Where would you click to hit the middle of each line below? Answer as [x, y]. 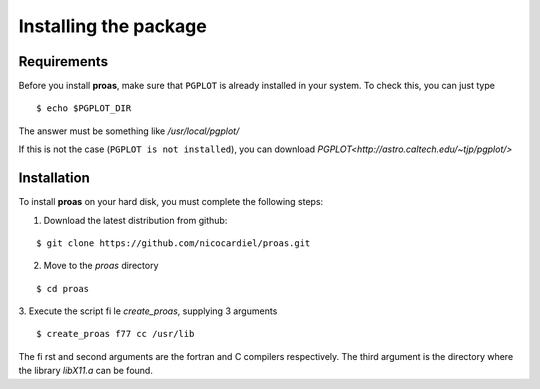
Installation [54, 178]
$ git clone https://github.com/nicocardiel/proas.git [173, 243]
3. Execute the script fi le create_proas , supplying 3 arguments [148, 311]
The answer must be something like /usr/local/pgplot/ [129, 131]
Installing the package [112, 26]
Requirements [63, 61]
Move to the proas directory [101, 266]
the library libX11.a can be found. [86, 371]
